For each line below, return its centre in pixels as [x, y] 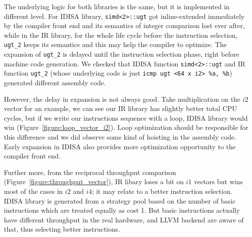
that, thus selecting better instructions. [62, 229]
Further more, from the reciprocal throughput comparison [90, 172]
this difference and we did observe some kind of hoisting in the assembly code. [120, 137]
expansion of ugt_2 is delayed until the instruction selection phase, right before [122, 54]
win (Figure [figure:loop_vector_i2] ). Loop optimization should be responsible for [126, 127]
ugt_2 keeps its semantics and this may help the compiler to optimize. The [115, 44]
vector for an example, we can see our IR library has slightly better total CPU [121, 108]
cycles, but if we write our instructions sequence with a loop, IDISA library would [126, 118]
